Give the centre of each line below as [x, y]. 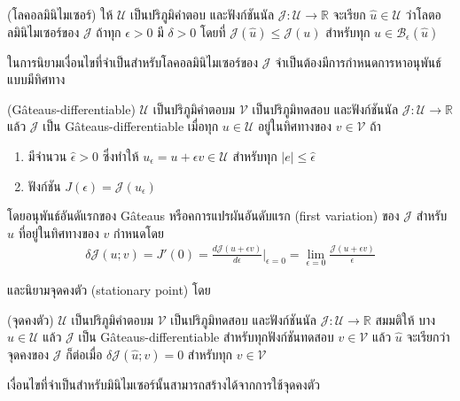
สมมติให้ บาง [405, 319]
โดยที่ [213, 31]
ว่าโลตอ [423, 14]
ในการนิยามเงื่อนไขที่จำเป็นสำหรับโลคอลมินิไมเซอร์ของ [133, 62]
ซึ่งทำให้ [121, 155]
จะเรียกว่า [428, 337]
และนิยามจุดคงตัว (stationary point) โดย [109, 289]
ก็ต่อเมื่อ [84, 354]
